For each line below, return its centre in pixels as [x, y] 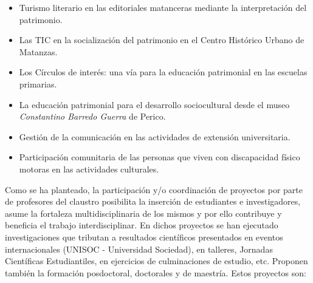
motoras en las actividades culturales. [89, 169]
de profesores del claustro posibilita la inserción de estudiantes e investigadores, [153, 201]
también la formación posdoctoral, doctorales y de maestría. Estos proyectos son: [156, 272]
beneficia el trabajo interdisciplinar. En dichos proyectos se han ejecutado [142, 225]
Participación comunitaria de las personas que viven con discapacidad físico [160, 157]
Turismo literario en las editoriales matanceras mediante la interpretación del [163, 7]
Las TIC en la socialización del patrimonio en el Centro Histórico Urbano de [162, 40]
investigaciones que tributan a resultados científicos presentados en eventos [144, 237]
